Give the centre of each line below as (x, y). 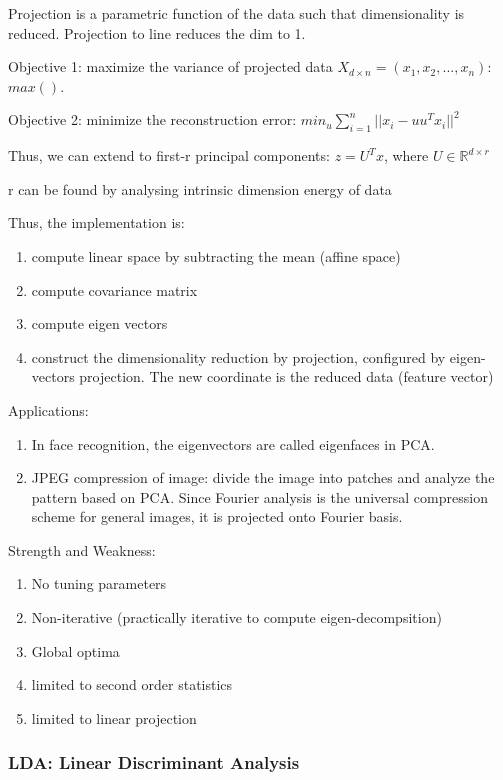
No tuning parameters (99, 583)
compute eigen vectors (99, 323)
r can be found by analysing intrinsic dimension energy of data (200, 188)
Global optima (75, 650)
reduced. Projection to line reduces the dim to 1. (157, 32)
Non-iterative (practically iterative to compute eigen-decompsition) (236, 617)
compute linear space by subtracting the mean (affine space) (216, 255)
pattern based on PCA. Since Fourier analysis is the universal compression (259, 496)
